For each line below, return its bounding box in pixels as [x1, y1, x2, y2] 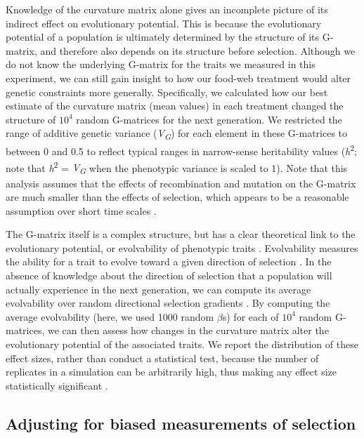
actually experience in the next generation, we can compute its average [6, 281, 311, 296]
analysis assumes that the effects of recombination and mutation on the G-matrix [6, 175, 356, 190]
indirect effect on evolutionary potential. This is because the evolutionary [6, 15, 322, 30]
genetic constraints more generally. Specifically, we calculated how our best [6, 84, 328, 99]
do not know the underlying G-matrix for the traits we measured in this [6, 57, 316, 72]
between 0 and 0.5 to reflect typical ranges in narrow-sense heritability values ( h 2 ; [6, 142, 357, 159]
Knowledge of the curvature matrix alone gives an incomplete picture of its [6, 2, 328, 16]
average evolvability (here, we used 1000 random [6, 309, 214, 324]
